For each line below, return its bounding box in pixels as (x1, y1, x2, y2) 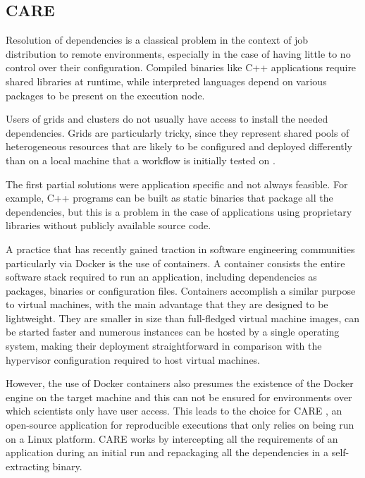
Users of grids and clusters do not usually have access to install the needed (6, 111, 328, 126)
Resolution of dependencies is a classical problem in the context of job (6, 32, 309, 47)
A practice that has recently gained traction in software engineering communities (6, 241, 355, 256)
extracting (6, 458, 49, 473)
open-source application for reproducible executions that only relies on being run (6, 417, 354, 432)
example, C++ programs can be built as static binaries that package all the (6, 190, 333, 205)
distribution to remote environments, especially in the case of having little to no (6, 46, 351, 61)
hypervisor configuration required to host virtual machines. (6, 352, 261, 367)
